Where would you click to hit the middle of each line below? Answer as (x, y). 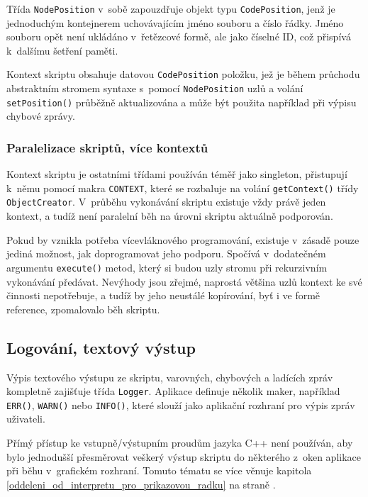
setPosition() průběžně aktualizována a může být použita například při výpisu (182, 102)
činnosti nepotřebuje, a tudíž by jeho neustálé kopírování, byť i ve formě (163, 295)
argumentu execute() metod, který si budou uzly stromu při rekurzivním (167, 267)
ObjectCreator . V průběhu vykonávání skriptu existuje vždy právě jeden (166, 202)
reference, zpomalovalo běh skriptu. (83, 309)
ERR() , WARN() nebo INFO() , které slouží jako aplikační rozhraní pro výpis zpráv (181, 404)
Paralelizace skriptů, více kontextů (107, 147)
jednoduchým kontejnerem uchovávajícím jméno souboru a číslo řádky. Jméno (175, 22)
